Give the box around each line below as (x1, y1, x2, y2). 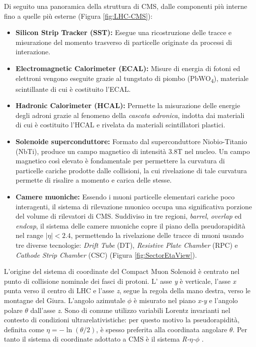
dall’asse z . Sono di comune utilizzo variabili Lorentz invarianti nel (30, 305, 230, 315)
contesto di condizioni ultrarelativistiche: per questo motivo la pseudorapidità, (4, 314, 240, 325)
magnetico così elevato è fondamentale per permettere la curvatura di (15, 155, 225, 166)
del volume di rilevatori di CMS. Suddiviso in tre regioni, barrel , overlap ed (15, 211, 242, 221)
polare (4, 305, 23, 315)
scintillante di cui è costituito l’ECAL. (15, 83, 131, 94)
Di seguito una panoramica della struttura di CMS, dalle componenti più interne (4, 1, 248, 11)
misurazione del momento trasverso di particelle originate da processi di (15, 37, 232, 47)
